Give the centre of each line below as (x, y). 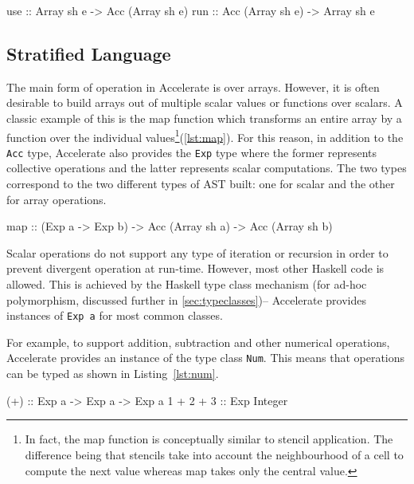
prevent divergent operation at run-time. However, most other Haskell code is (195, 268)
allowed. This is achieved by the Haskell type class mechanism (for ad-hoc (187, 284)
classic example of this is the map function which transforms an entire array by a (204, 118)
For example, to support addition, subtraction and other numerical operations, (198, 342)
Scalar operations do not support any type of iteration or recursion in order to (197, 252)
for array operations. (57, 199)
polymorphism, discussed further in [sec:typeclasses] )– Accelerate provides (186, 299)
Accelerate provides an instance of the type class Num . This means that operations (206, 358)
